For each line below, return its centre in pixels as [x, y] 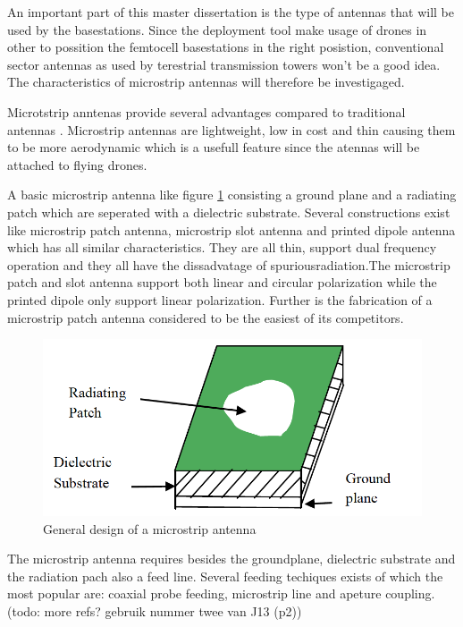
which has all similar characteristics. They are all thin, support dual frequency [222, 247]
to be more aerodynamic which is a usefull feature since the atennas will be [214, 147]
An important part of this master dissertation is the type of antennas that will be [231, 12]
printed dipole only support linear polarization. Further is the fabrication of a [220, 299]
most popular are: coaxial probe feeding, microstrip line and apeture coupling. [221, 593]
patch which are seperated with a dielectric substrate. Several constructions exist [229, 212]
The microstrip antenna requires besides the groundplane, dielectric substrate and [231, 559]
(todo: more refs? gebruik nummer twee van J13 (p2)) [155, 611]
